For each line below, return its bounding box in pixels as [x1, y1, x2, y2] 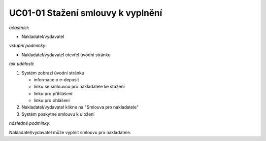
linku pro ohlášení [33, 98, 70, 104]
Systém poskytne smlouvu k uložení [21, 111, 95, 117]
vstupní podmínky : [9, 42, 47, 49]
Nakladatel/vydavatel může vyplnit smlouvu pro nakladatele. [9, 129, 132, 135]
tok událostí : [9, 61, 34, 67]
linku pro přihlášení [33, 90, 73, 96]
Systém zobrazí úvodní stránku [21, 70, 85, 76]
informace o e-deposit [33, 76, 79, 82]
